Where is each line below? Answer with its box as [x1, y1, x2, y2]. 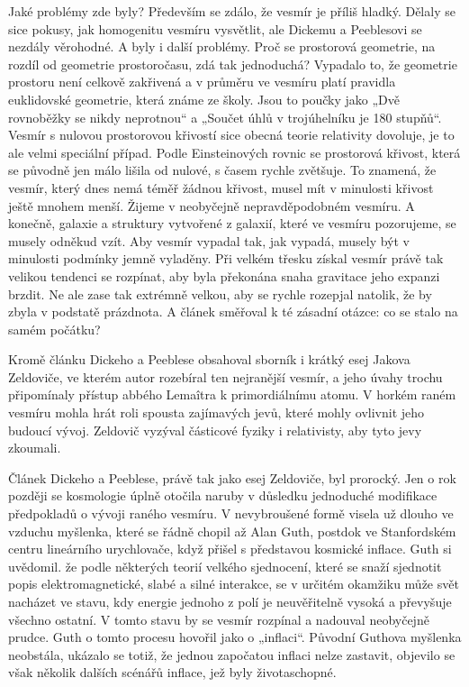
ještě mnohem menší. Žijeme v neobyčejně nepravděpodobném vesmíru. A [8, 196, 415, 215]
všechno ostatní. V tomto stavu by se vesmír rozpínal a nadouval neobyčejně [8, 609, 429, 628]
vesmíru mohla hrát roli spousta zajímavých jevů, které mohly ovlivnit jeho [8, 403, 425, 422]
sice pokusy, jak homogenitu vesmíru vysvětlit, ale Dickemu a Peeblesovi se [8, 19, 422, 38]
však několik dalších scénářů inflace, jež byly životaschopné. [8, 663, 337, 682]
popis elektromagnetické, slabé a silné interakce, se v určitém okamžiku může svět [8, 574, 459, 593]
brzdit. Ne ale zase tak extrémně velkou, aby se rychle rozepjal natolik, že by [8, 284, 432, 303]
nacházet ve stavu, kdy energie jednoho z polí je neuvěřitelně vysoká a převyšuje [8, 592, 452, 610]
